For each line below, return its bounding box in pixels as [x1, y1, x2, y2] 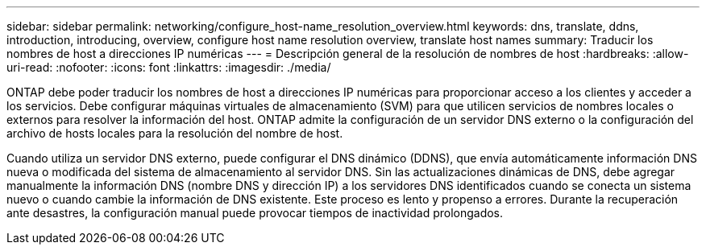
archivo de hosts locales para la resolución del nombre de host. [6, 126, 343, 140]
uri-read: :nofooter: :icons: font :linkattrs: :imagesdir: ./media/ [6, 60, 331, 74]
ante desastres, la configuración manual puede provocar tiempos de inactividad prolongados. [6, 206, 504, 220]
